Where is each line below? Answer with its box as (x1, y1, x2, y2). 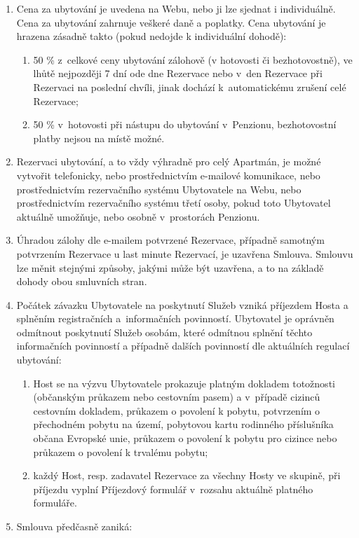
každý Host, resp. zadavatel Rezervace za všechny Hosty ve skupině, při (33, 468, 341, 483)
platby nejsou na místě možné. (33, 130, 165, 145)
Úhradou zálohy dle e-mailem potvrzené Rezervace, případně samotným (16, 233, 325, 247)
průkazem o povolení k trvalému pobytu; (33, 444, 208, 459)
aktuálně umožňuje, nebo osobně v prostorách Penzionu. (16, 209, 260, 223)
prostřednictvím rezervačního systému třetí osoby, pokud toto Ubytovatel (16, 195, 331, 210)
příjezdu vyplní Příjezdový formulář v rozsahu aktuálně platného (33, 481, 313, 496)
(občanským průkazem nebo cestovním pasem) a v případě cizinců (33, 389, 320, 404)
